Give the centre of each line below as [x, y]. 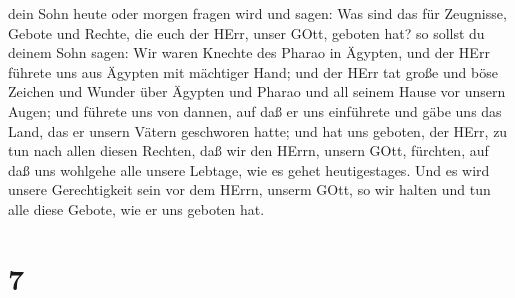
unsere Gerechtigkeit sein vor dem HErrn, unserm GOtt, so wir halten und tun [249, 189]
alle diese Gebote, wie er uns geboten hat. [136, 208]
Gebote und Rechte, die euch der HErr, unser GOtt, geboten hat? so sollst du [246, 32]
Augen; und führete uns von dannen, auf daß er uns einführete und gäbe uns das [255, 110]
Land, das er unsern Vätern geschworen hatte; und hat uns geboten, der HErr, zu [258, 130]
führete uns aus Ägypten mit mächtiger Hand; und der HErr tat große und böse [253, 71]
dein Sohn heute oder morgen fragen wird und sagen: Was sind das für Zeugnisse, [257, 13]
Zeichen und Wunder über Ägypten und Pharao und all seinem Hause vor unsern [257, 91]
